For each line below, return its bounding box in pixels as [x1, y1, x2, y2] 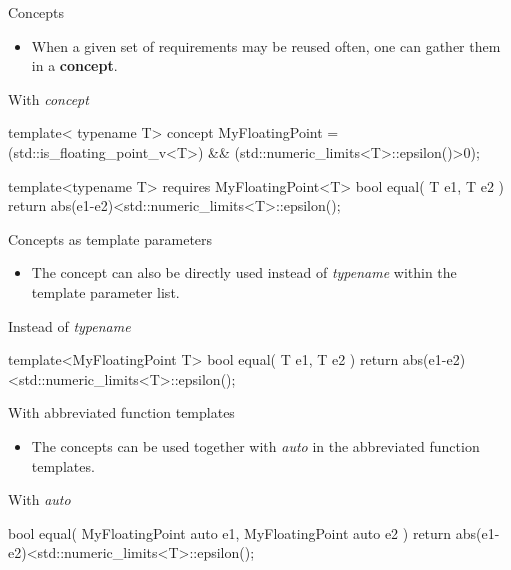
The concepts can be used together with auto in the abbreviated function [31, 435, 480, 456]
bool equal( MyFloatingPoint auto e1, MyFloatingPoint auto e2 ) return [8, 522, 452, 543]
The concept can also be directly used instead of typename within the [31, 262, 457, 283]
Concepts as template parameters [8, 228, 213, 249]
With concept [8, 88, 89, 109]
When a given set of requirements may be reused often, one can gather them [31, 35, 501, 56]
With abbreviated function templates [8, 402, 235, 423]
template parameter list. [31, 281, 180, 302]
